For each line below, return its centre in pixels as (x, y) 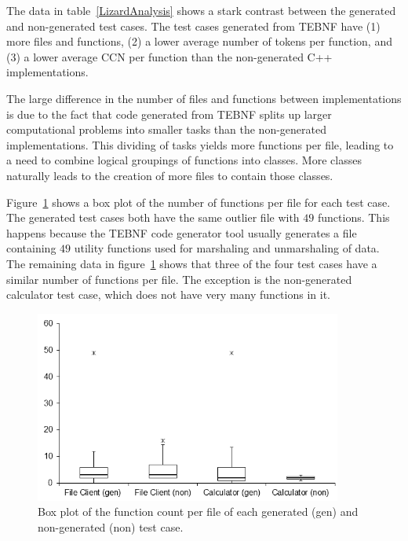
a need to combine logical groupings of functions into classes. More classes (184, 160)
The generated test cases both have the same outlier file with (153, 217)
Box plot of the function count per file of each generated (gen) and (198, 512)
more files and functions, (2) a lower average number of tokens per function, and (199, 41)
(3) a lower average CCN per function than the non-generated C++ (169, 56)
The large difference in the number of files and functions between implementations (204, 98)
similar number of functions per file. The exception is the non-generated (179, 279)
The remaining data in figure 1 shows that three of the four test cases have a (192, 263)
